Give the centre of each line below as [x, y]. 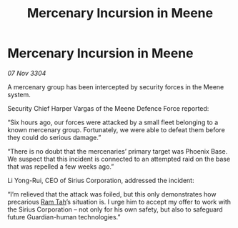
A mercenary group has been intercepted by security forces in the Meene [116, 86]
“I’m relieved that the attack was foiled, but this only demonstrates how [112, 194]
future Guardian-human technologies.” [64, 217]
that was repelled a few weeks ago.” [61, 167]
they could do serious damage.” [54, 137]
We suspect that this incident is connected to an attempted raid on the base [119, 159]
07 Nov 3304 [27, 73]
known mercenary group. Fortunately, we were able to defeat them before [116, 129]
